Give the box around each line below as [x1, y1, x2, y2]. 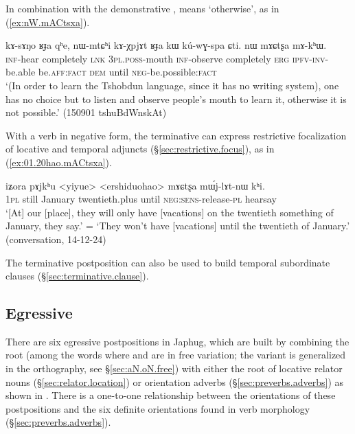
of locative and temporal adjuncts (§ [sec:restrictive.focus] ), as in [5, 141, 275, 156]
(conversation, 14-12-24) [5, 231, 106, 246]
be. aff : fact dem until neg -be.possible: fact [38, 65, 217, 79]
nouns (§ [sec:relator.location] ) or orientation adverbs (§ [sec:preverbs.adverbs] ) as [5, 374, 344, 389]
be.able [5, 65, 36, 79]
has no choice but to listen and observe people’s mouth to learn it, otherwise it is [5, 91, 347, 106]
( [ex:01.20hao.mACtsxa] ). [5, 155, 112, 169]
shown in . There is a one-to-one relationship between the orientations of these [5, 388, 336, 402]
